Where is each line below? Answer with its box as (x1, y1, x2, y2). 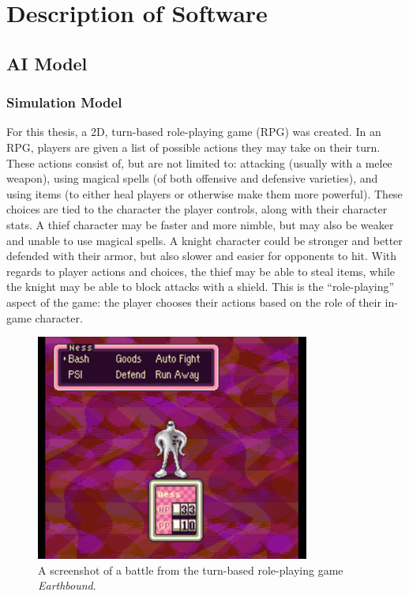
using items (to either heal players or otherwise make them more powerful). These (6, 185, 403, 202)
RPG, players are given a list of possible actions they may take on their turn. (6, 138, 381, 155)
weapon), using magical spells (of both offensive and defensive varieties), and (6, 170, 378, 187)
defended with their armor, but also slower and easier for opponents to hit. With (6, 247, 397, 264)
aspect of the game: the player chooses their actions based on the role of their (6, 293, 381, 310)
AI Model (6, 51, 88, 75)
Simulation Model (6, 92, 122, 112)
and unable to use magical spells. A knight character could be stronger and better (6, 232, 403, 248)
